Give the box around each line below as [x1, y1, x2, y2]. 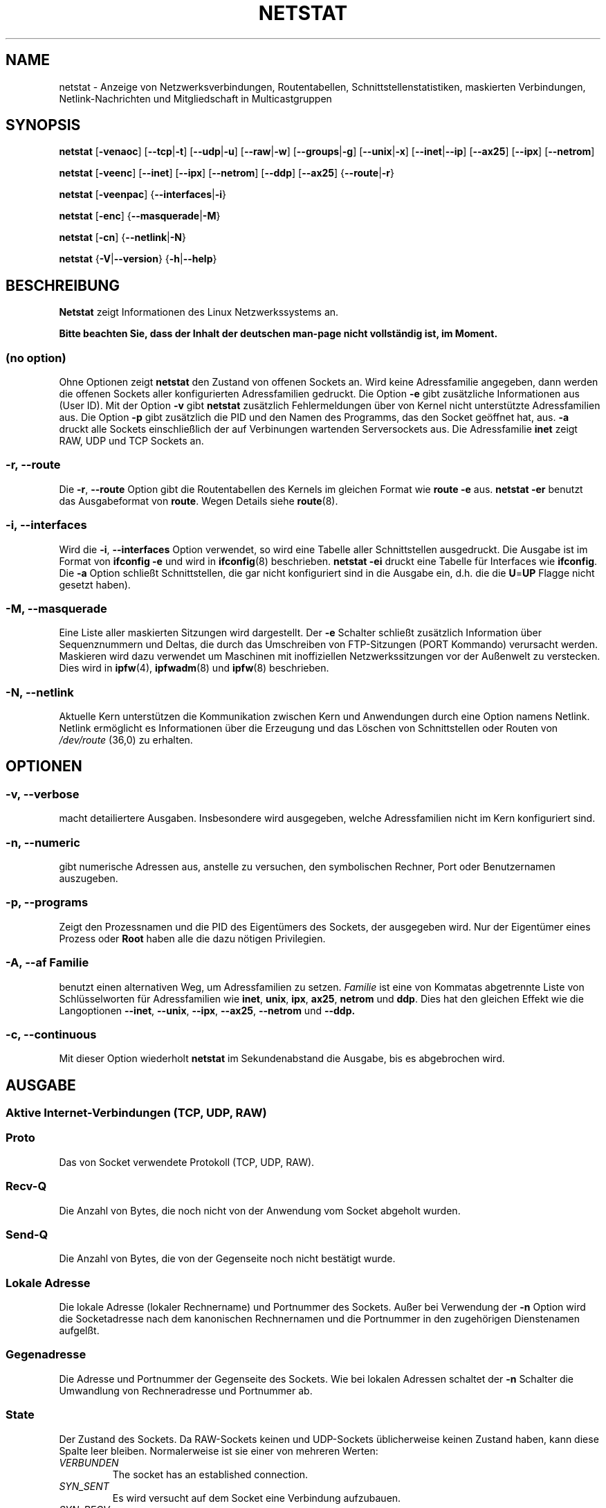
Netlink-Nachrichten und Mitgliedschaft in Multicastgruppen [59, 92, 332, 105]
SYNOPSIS [6, 116, 81, 134]
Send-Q [6, 1227, 48, 1241]
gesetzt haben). [59, 578, 131, 591]
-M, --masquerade [6, 601, 107, 616]
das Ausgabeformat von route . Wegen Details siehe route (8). [59, 494, 338, 507]
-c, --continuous [6, 1027, 97, 1041]
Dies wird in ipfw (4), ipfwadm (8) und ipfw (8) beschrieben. [59, 662, 329, 674]
